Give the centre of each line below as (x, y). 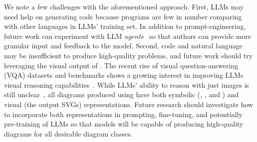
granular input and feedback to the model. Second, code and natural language (123, 46)
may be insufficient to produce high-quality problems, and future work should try (128, 55)
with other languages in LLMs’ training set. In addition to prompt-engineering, (125, 26)
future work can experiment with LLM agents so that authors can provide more (128, 36)
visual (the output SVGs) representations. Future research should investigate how (129, 104)
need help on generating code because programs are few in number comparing (123, 16)
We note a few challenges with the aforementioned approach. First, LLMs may (124, 6)
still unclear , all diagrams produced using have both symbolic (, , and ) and (122, 94)
